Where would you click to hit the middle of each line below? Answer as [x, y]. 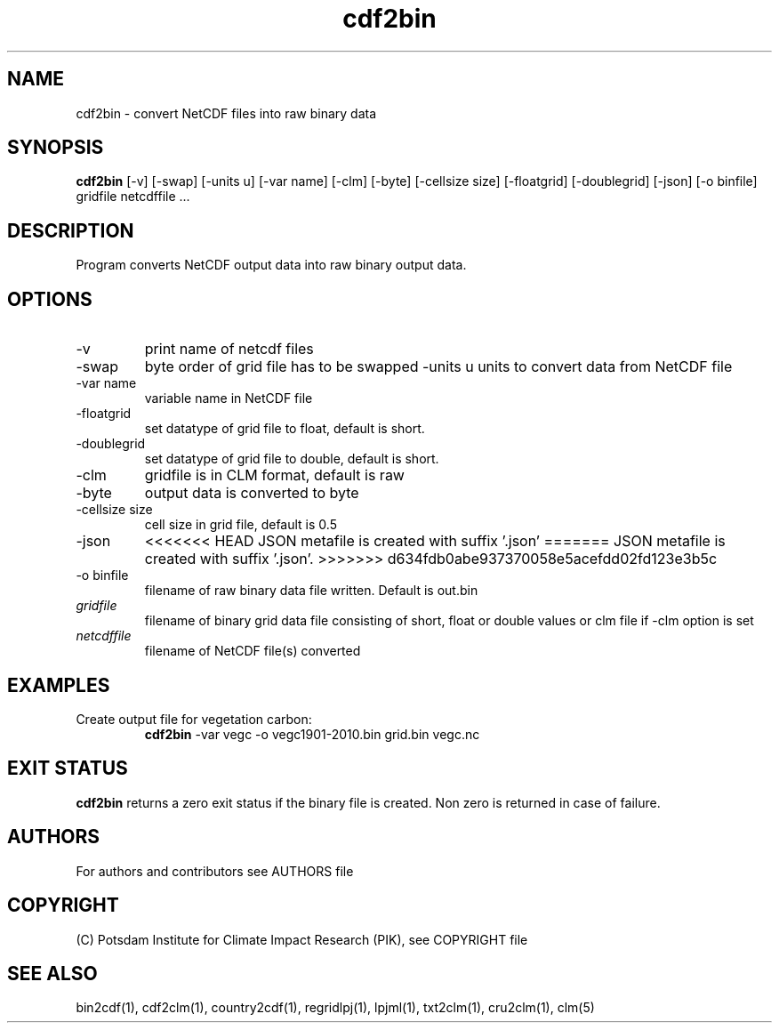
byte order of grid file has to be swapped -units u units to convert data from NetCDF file [438, 367]
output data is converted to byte [252, 493]
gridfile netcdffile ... [133, 197]
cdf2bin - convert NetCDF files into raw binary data [226, 113]
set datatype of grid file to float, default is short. [285, 429]
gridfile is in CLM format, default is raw [274, 475]
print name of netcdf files [229, 349]
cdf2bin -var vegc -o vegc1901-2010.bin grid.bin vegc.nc [312, 734]
